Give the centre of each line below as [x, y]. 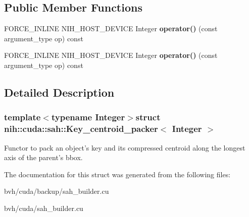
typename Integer [88, 117]
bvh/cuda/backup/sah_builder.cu [57, 191]
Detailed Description [59, 92]
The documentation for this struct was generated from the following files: [117, 174]
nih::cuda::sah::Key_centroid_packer [81, 129]
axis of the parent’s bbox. [43, 157]
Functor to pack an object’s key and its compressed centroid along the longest [125, 147]
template [22, 117]
